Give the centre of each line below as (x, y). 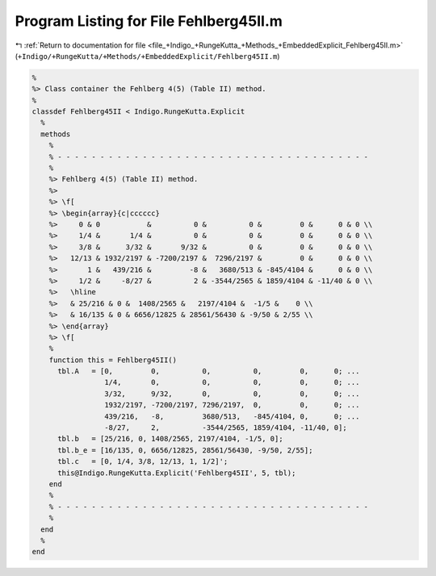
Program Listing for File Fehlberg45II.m (149, 21)
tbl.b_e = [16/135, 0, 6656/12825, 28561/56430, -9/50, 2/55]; (185, 450)
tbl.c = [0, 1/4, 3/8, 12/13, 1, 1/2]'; (143, 461)
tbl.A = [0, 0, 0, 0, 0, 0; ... (209, 371)
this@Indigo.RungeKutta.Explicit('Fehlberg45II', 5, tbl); (177, 473)
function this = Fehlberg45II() (113, 360)
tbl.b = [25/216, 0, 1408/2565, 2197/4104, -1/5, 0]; (170, 439)
